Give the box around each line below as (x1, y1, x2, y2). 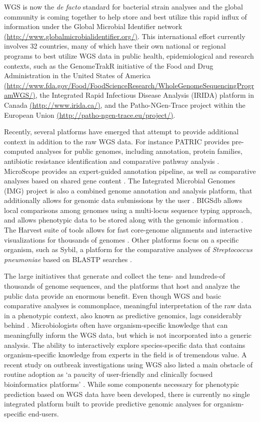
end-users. (28, 408, 59, 418)
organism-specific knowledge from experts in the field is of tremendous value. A (4, 349, 247, 360)
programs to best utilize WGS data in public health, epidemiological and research (4, 50, 254, 61)
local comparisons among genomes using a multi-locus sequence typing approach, (4, 204, 252, 215)
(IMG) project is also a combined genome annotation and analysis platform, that (4, 185, 252, 195)
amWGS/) (4, 90, 35, 100)
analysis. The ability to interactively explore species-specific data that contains (4, 339, 245, 350)
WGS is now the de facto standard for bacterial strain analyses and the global (4, 2, 243, 12)
